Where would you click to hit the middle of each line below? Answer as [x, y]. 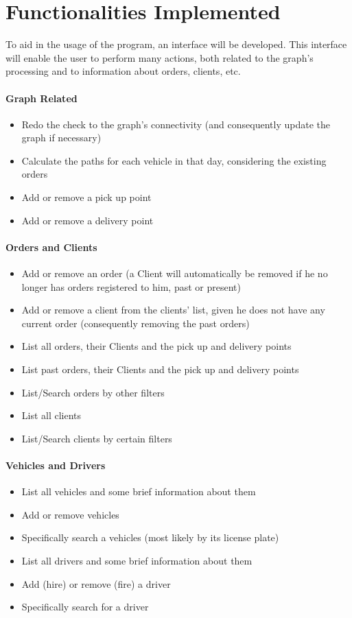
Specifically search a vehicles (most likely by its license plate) [150, 537]
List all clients [51, 415]
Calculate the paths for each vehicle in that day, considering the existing [174, 160]
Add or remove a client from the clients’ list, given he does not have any [173, 310]
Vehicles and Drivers [56, 465]
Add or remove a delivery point [87, 220]
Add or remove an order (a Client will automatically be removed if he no [175, 273]
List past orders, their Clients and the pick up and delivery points [160, 369]
